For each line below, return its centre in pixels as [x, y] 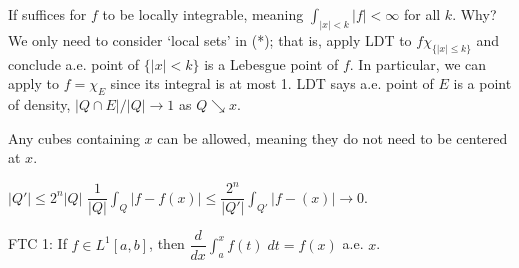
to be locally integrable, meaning [203, 14]
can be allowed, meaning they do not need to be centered [332, 137]
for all [422, 14]
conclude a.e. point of [74, 63]
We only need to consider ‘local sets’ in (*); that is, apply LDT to [210, 39]
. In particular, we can [418, 63]
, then [167, 243]
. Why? [474, 14]
